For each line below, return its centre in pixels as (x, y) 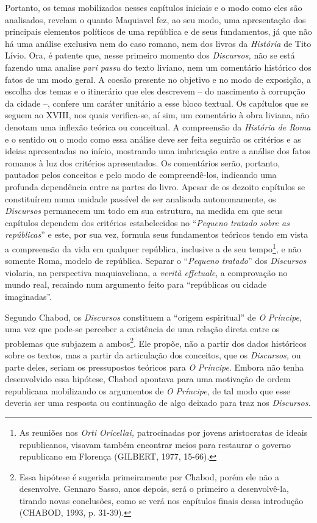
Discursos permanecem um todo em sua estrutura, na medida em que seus (144, 211)
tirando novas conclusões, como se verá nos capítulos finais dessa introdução (161, 500)
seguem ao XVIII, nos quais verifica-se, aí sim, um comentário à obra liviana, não (157, 115)
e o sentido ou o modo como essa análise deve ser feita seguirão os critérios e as (153, 139)
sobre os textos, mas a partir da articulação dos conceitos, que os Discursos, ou (153, 354)
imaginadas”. (29, 296)
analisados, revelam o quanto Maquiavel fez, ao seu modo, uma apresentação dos (155, 19)
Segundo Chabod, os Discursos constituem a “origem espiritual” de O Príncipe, (154, 317)
